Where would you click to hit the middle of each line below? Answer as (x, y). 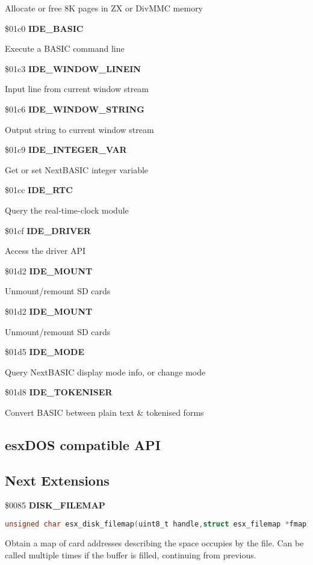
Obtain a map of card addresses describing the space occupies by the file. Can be (154, 542)
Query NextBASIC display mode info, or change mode (105, 372)
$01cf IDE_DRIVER (48, 230)
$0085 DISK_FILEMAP (55, 505)
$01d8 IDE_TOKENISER (59, 392)
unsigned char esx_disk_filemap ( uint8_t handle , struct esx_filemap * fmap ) (158, 524)
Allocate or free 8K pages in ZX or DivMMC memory (104, 8)
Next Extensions (57, 480)
